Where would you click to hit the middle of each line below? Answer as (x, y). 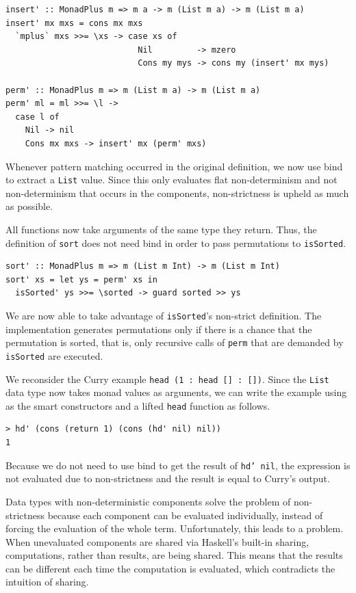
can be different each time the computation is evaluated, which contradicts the (170, 568)
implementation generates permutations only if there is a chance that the (159, 329)
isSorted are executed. (54, 355)
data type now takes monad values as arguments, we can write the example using (176, 392)
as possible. (29, 206)
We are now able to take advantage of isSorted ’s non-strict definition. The (164, 315)
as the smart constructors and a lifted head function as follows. (138, 405)
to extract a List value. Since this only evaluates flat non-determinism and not (171, 180)
